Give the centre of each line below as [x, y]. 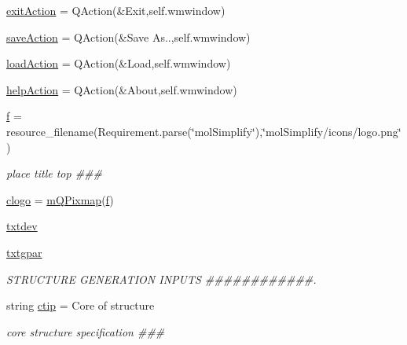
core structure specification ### [86, 331]
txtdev [22, 226]
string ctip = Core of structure [81, 305]
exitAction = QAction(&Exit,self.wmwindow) [116, 10]
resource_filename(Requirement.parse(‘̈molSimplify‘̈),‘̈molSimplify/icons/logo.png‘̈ [204, 131]
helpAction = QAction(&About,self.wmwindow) [122, 89]
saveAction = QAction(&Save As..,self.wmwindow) [128, 37]
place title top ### [55, 173]
